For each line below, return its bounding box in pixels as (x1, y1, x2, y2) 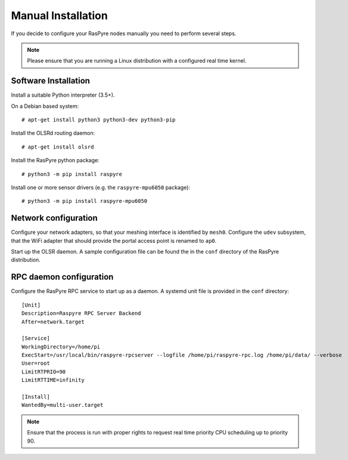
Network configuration (11, 213, 98, 223)
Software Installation (11, 76, 91, 86)
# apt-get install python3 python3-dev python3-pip (21, 116, 176, 124)
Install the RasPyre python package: (11, 157, 100, 164)
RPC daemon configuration (11, 272, 114, 282)
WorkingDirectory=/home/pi (21, 343, 101, 350)
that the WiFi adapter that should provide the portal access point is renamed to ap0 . (11, 237, 217, 244)
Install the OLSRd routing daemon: (11, 129, 95, 137)
